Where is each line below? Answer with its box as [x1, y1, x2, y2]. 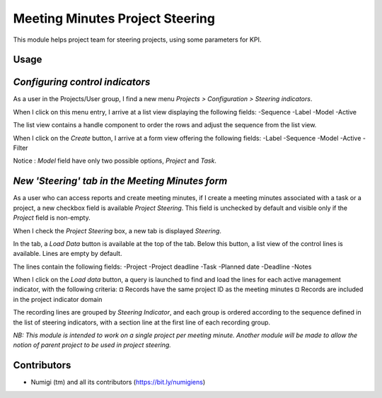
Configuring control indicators [13, 76, 151, 88]
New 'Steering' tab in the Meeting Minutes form [13, 175, 228, 187]
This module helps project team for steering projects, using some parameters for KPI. [13, 35, 262, 44]
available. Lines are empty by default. [13, 250, 122, 258]
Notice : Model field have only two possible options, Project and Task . [13, 156, 217, 165]
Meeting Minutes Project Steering [13, 11, 216, 26]
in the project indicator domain [13, 295, 103, 303]
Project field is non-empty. [13, 213, 91, 222]
